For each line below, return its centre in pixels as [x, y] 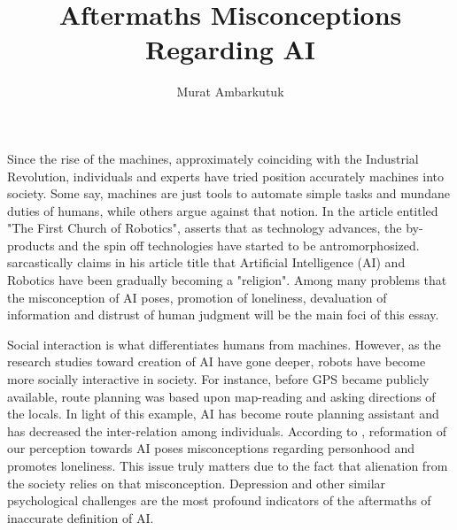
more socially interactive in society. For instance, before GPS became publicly [218, 379]
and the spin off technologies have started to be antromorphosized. [239, 245]
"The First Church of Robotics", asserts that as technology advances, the [205, 228]
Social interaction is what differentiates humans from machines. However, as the [224, 344]
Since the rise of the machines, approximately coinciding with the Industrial [213, 158]
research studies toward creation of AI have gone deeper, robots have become [217, 361]
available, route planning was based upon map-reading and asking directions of [221, 396]
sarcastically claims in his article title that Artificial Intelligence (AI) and [206, 262]
